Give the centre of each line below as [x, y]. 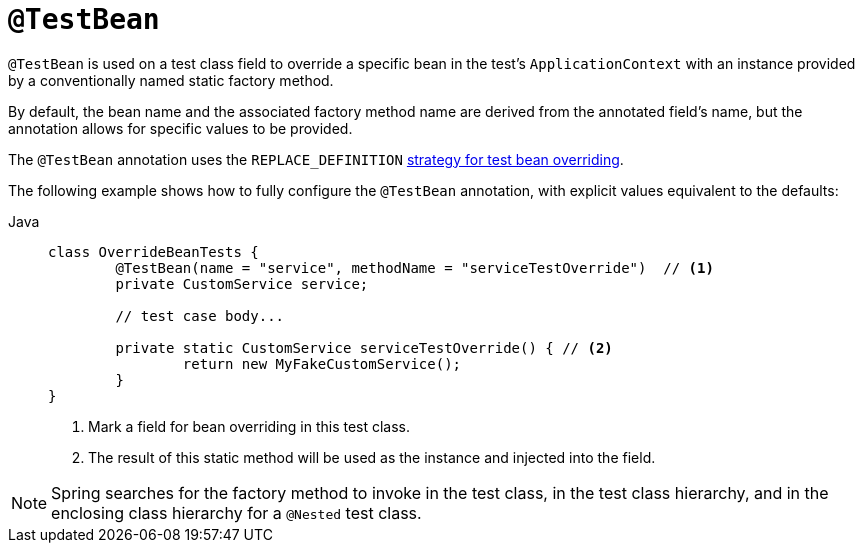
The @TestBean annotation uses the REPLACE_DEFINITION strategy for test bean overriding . [316, 159]
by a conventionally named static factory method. [171, 80]
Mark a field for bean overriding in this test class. [249, 426]
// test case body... [200, 315]
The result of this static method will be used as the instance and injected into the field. [372, 457]
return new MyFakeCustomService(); [322, 363]
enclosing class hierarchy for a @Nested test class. [236, 512]
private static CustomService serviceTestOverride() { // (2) [364, 347]
